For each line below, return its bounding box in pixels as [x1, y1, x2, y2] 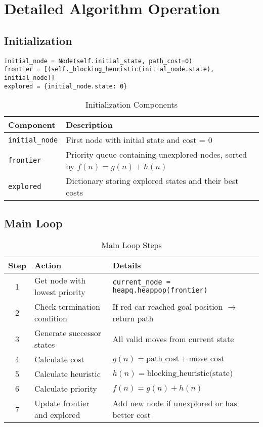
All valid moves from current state [112, 333, 234, 345]
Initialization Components [85, 99, 178, 111]
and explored [34, 409, 80, 421]
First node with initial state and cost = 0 [66, 134, 212, 146]
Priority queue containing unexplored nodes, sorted [66, 149, 247, 161]
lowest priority [34, 286, 85, 298]
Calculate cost [34, 353, 84, 365]
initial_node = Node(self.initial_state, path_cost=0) [4, 57, 193, 65]
